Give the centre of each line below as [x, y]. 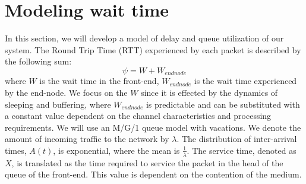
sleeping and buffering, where [58, 104]
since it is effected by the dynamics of [209, 92]
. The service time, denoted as [242, 150]
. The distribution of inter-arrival [237, 139]
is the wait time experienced [245, 81]
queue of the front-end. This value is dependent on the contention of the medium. [153, 174]
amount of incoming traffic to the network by [87, 139]
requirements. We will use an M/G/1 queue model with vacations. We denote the [153, 127]
